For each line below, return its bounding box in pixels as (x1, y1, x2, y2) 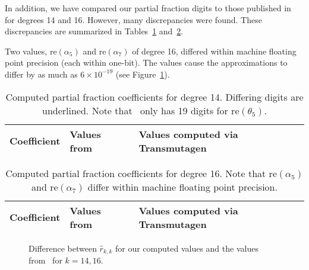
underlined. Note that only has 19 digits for (42, 103, 228, 117)
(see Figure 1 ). (115, 67, 170, 80)
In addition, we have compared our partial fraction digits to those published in (5, 2, 291, 14)
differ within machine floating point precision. (87, 179, 278, 194)
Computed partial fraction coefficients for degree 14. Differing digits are (5, 89, 304, 104)
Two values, (5, 44, 48, 57)
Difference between (29, 242, 97, 254)
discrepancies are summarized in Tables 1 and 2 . (5, 25, 184, 37)
